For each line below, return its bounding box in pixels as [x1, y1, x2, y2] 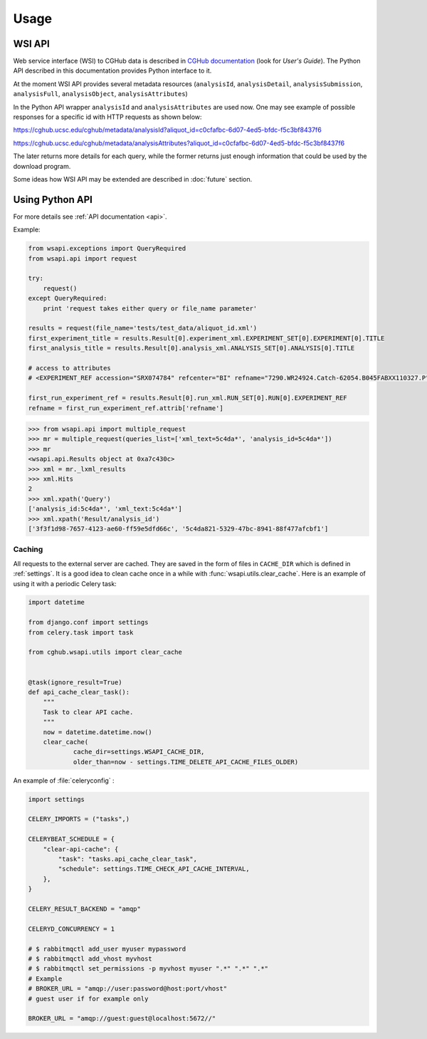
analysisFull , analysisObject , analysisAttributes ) [13, 90, 188, 98]
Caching [13, 545, 43, 555]
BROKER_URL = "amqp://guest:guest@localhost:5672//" [28, 1015, 216, 1023]
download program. [13, 162, 71, 170]
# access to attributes [28, 364, 112, 372]
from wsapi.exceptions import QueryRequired [28, 244, 186, 253]
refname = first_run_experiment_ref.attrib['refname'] [28, 404, 223, 412]
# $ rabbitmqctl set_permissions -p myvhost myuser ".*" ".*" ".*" [28, 965, 269, 973]
